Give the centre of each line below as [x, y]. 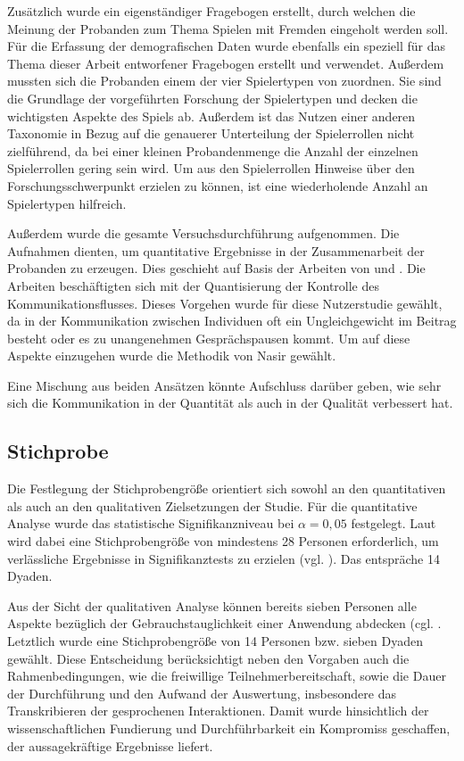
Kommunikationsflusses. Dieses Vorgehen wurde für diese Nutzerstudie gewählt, [225, 303]
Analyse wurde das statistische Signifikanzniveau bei [151, 523]
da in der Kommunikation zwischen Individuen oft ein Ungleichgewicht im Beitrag [232, 321]
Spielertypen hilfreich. [67, 203]
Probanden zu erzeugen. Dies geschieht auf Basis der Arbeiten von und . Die [216, 268]
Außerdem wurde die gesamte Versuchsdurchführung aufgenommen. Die [203, 233]
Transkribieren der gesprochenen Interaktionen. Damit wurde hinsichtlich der [218, 711]
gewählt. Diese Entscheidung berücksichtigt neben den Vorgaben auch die [208, 658]
